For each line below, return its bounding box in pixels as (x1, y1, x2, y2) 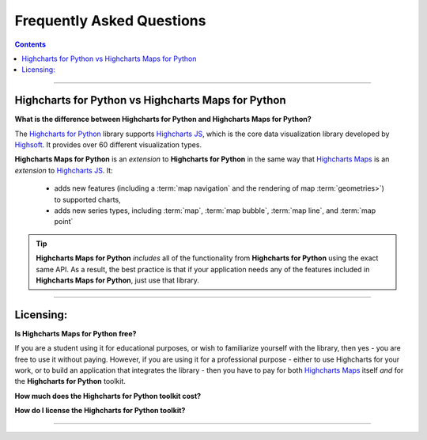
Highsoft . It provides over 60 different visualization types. (14, 140, 202, 150)
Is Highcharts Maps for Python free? (14, 328, 137, 338)
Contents (14, 40, 47, 49)
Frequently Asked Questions (14, 12, 206, 29)
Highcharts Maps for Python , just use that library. (36, 275, 199, 285)
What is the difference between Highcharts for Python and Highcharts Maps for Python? (14, 115, 312, 124)
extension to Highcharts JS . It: (14, 165, 114, 175)
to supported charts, (54, 195, 122, 204)
